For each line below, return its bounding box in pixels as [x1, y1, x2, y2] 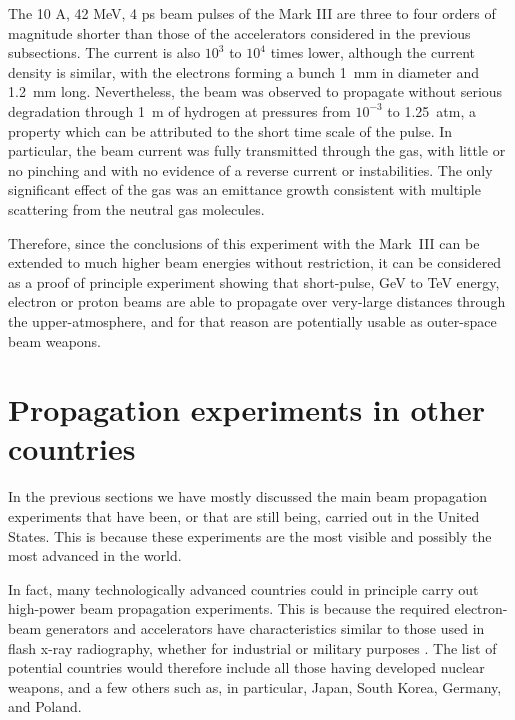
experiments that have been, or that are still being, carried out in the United [8, 506, 480, 526]
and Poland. [8, 696, 82, 717]
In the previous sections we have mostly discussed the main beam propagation [8, 486, 487, 507]
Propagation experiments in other [8, 389, 485, 430]
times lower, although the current [270, 42, 476, 63]
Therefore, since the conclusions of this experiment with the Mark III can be [8, 232, 480, 253]
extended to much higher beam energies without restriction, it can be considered [8, 252, 502, 273]
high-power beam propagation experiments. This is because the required [8, 598, 450, 619]
